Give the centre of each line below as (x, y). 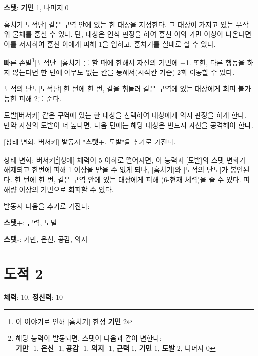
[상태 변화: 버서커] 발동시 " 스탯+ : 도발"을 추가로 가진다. (90, 141)
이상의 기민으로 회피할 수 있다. (66, 189)
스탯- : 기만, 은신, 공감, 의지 (46, 239)
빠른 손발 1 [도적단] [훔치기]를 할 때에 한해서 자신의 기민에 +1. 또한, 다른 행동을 (124, 62)
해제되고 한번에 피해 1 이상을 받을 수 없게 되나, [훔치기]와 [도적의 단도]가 (116, 170)
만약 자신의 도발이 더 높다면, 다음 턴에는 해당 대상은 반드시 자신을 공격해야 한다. (129, 125)
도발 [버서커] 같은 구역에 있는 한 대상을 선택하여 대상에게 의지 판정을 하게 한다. (125, 115)
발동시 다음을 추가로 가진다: (47, 206)
